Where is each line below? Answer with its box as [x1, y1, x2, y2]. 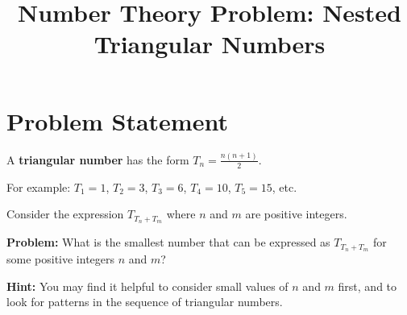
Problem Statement [6, 104, 228, 137]
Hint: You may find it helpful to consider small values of [6, 277, 289, 294]
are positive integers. [245, 205, 347, 222]
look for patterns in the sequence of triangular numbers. [6, 293, 283, 310]
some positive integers [6, 250, 115, 267]
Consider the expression [6, 205, 124, 222]
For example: [6, 178, 71, 195]
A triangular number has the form [6, 151, 189, 168]
